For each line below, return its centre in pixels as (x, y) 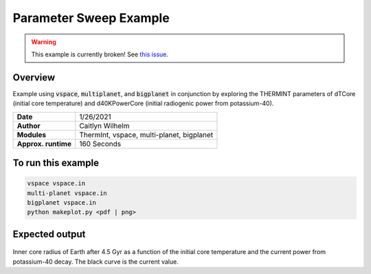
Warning (44, 42)
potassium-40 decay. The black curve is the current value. (95, 262)
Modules (32, 135)
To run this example (56, 163)
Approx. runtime (44, 144)
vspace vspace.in (56, 183)
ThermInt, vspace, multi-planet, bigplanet (146, 135)
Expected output (49, 234)
